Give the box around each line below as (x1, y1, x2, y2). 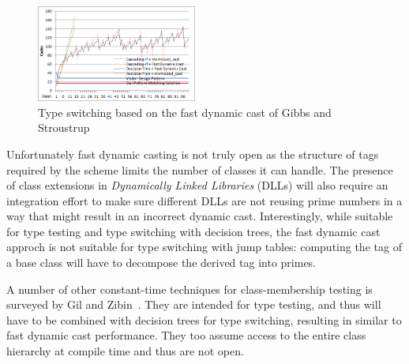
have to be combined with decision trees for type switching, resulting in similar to (6, 311, 402, 328)
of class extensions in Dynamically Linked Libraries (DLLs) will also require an (6, 177, 388, 193)
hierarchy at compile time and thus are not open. (6, 343, 244, 359)
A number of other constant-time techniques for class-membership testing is (6, 280, 373, 297)
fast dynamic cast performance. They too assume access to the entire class (6, 327, 366, 343)
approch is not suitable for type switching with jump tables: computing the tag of (6, 238, 402, 255)
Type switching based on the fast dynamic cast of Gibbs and (38, 103, 332, 120)
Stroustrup (38, 119, 90, 136)
